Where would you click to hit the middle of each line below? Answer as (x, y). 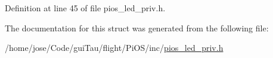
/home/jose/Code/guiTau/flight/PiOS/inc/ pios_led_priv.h (114, 48)
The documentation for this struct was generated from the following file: (137, 28)
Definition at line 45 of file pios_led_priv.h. (85, 8)
